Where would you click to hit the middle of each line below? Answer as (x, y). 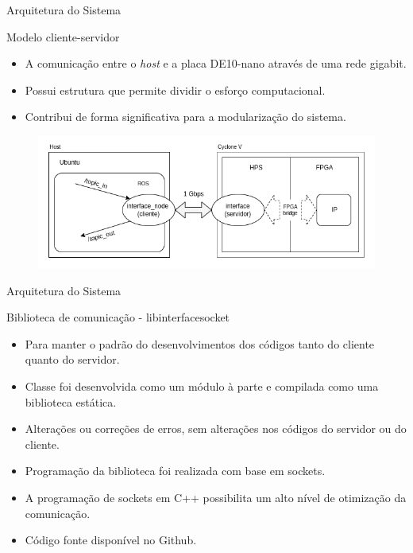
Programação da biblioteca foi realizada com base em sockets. (175, 471)
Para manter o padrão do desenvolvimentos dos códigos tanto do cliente (200, 343)
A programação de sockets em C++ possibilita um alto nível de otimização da (216, 497)
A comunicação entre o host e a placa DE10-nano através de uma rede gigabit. (216, 63)
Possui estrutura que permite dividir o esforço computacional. (175, 90)
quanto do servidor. (72, 359)
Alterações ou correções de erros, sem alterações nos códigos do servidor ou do (216, 428)
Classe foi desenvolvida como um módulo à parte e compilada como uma (202, 386)
